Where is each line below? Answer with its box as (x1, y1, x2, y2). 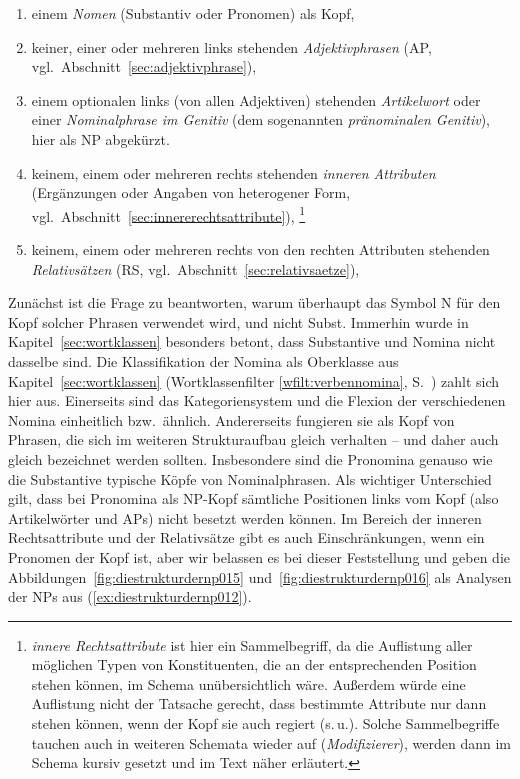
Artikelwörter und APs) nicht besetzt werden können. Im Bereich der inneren (8, 507, 482, 528)
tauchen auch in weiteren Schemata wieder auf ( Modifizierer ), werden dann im (31, 732, 512, 753)
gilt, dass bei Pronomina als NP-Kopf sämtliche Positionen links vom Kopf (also (8, 488, 499, 509)
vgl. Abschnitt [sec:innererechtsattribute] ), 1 (31, 202, 306, 226)
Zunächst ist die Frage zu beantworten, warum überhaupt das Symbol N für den (8, 292, 501, 313)
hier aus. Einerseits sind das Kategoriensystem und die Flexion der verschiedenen (8, 390, 506, 411)
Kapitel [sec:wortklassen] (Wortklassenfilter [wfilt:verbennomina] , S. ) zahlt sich (8, 370, 500, 391)
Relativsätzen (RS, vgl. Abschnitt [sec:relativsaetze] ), (31, 258, 360, 279)
